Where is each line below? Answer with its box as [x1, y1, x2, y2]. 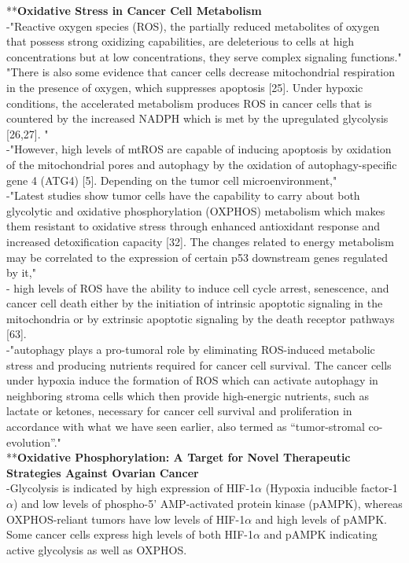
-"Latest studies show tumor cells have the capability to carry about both [6, 187, 360, 204]
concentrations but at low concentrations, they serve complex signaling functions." [6, 48, 402, 64]
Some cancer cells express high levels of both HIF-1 [6, 526, 253, 543]
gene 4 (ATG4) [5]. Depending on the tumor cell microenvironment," [6, 171, 337, 188]
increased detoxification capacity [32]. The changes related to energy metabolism [6, 233, 395, 249]
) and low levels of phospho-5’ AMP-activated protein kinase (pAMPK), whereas [13, 495, 403, 511]
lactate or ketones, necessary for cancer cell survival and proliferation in [6, 403, 352, 419]
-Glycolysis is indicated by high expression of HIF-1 [6, 480, 256, 496]
